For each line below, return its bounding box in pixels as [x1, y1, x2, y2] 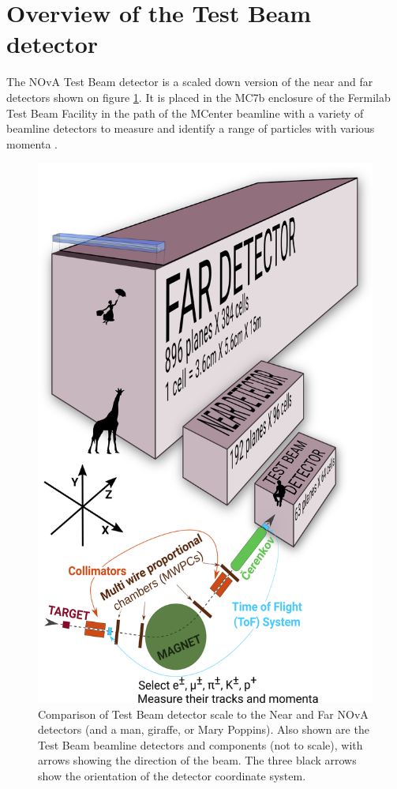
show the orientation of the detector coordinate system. [38, 767, 306, 783]
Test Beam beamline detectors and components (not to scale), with [38, 736, 363, 753]
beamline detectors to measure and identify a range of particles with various [6, 120, 375, 137]
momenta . [6, 135, 58, 152]
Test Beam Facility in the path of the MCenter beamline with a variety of [6, 104, 364, 121]
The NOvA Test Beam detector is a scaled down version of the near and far [6, 73, 373, 90]
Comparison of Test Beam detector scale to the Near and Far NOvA [38, 705, 369, 722]
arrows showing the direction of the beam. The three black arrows [38, 752, 357, 768]
